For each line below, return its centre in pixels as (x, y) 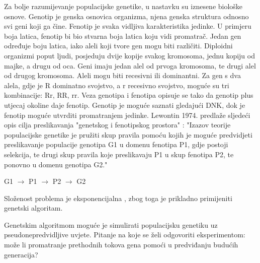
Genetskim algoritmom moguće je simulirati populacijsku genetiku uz (111, 224)
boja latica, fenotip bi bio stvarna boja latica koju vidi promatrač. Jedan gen (123, 36)
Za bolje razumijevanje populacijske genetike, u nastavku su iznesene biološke (123, 6)
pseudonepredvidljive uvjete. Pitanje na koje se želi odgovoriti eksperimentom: (125, 235)
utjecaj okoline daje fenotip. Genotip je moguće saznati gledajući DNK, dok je (125, 105)
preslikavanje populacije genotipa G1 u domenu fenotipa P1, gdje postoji (116, 144)
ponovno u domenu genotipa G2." (56, 164)
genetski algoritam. (33, 208)
